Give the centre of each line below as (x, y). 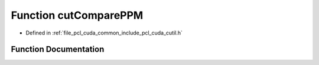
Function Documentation (58, 49)
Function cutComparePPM (77, 15)
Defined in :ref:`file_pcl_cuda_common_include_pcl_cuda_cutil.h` (104, 33)
